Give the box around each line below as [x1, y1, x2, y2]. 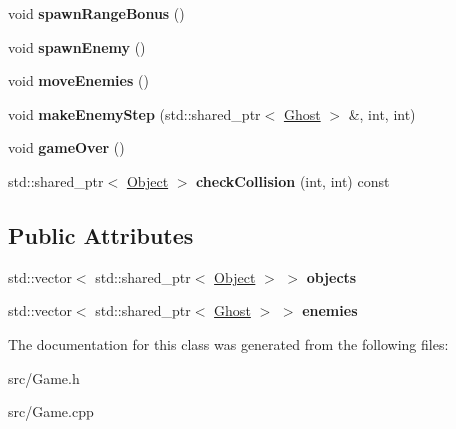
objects [306, 266, 357, 287]
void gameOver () [8, 137, 125, 158]
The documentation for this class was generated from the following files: [8, 333, 449, 354]
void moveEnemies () [8, 70, 149, 91]
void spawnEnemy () [8, 36, 146, 57]
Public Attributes [8, 219, 194, 250]
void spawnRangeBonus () [8, 3, 185, 23]
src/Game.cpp [8, 401, 94, 422]
